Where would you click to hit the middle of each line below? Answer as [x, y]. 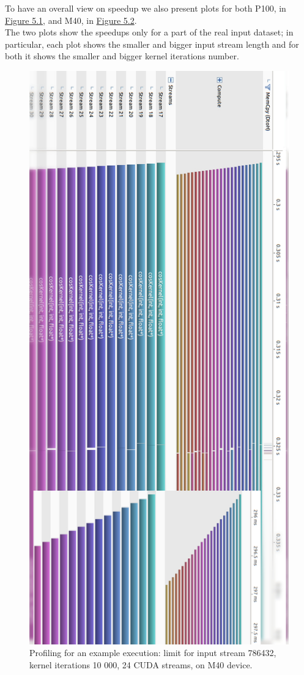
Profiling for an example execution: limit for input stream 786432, [153, 653]
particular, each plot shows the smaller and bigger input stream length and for [152, 44]
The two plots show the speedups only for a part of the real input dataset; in [149, 32]
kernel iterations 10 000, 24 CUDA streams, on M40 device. [141, 664]
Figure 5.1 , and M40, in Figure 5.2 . [71, 20]
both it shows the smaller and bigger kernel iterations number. [122, 56]
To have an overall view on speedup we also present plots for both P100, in [146, 8]
